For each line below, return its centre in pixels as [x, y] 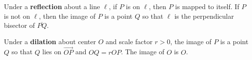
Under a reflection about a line [52, 6]
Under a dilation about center [50, 41]
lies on [52, 52]
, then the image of [67, 16]
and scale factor [129, 41]
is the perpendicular [204, 16]
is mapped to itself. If [207, 6]
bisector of [19, 25]
